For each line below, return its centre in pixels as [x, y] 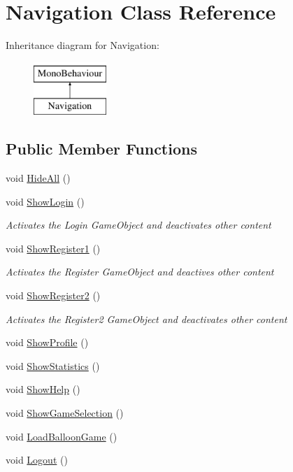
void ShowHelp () [43, 389]
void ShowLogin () [45, 201]
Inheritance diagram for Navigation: [83, 45]
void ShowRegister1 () [53, 248]
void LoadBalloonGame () [62, 436]
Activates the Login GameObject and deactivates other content [138, 225]
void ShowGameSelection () [65, 413]
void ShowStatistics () [53, 365]
